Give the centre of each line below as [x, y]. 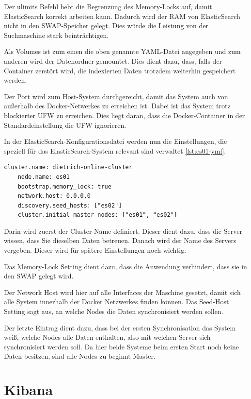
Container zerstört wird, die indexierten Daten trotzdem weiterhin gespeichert [120, 70]
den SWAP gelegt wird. [39, 276]
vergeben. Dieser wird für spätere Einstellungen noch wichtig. [95, 250]
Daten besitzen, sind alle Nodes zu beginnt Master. [80, 356]
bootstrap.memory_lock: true [64, 186]
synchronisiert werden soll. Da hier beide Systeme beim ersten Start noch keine [121, 346]
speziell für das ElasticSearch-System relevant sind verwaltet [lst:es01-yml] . [115, 150]
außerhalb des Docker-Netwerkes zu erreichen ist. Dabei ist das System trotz [117, 106]
